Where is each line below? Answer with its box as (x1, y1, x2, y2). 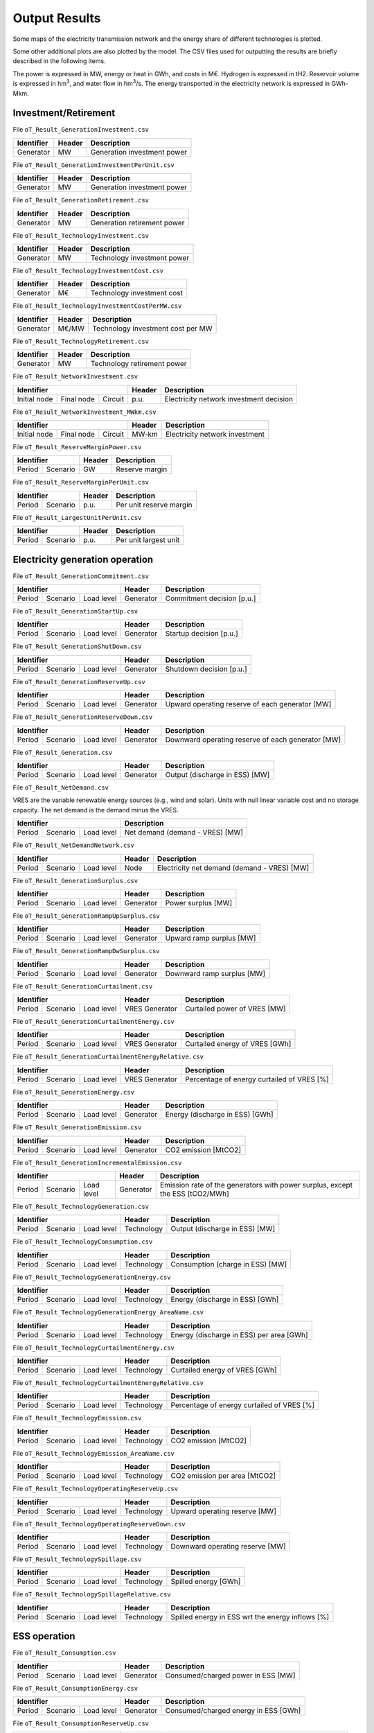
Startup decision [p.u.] (165, 629, 238, 638)
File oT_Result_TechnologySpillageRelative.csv (12, 1590, 171, 1599)
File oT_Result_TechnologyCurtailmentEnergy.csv (12, 1343, 175, 1352)
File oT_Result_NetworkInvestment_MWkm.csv (12, 408, 157, 416)
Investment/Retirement (12, 107, 116, 119)
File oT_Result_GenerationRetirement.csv (12, 196, 149, 204)
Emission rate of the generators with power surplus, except (159, 1181, 353, 1190)
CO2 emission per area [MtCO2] (170, 1471, 276, 1481)
